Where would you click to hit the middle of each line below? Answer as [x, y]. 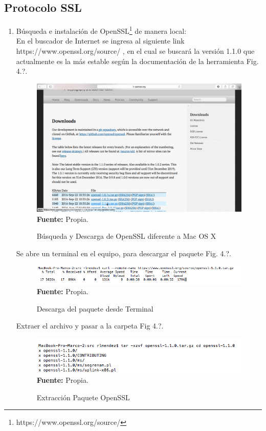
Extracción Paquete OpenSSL [83, 397]
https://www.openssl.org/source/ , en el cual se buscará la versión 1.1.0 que [135, 51]
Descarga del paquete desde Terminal [95, 308]
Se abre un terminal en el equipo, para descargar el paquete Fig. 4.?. [124, 253]
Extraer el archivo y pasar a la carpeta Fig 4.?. [90, 326]
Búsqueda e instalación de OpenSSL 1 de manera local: [101, 30]
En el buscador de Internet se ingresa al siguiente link [100, 41]
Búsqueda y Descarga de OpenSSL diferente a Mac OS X [126, 236]
